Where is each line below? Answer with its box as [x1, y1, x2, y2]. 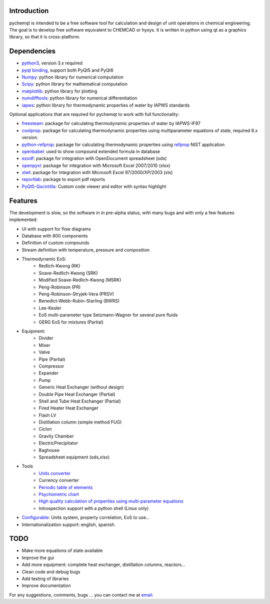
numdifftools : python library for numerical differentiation [21, 95, 137, 101]
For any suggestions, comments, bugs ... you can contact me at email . [9, 591, 154, 597]
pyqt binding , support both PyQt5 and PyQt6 [21, 67, 113, 73]
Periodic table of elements [38, 484, 93, 490]
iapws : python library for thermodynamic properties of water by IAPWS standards [21, 102, 190, 108]
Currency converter [38, 477, 79, 483]
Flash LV [38, 412, 56, 418]
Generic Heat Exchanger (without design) [38, 384, 124, 390]
